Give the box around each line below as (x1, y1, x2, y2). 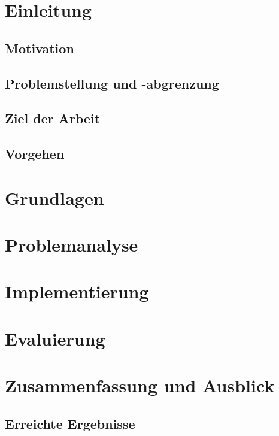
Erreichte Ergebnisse (5, 414, 135, 432)
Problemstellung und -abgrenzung (5, 74, 219, 92)
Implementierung (5, 279, 149, 304)
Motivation (5, 38, 74, 57)
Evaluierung (5, 326, 105, 350)
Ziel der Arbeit (5, 109, 101, 128)
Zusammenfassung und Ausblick (5, 373, 275, 398)
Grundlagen (5, 185, 104, 210)
